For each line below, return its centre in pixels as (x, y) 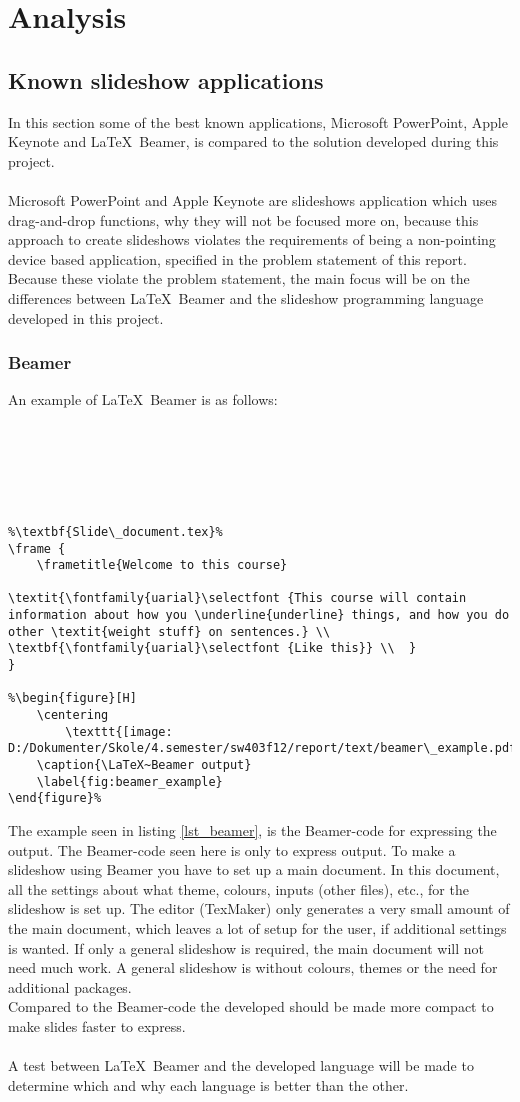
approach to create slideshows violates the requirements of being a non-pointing (252, 239)
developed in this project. (86, 317)
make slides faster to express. (97, 1025)
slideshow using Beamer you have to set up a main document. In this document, (254, 869)
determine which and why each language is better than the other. (208, 1084)
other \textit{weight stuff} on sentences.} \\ (169, 631)
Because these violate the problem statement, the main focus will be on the (239, 278)
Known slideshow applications (166, 79)
